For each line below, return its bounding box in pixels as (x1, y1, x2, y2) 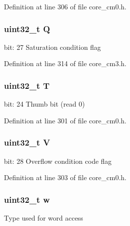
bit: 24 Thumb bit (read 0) (4, 99, 85, 109)
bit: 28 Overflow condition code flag (4, 155, 112, 166)
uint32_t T (4, 79, 50, 91)
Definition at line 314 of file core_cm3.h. (4, 58, 127, 69)
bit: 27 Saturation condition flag (4, 41, 101, 52)
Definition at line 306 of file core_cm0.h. (4, 1, 127, 11)
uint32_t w (4, 193, 50, 205)
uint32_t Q (4, 22, 50, 35)
